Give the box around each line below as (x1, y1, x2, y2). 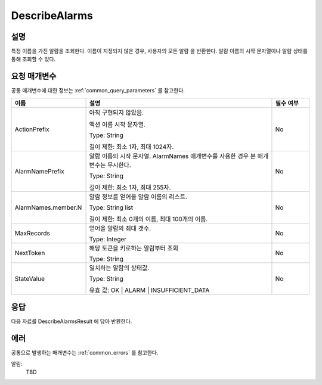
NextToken (14, 249, 45, 257)
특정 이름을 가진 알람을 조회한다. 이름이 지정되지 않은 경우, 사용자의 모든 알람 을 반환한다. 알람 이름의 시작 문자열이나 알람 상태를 (11, 48, 308, 55)
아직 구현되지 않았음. (89, 108, 144, 116)
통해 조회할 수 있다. (11, 55, 56, 63)
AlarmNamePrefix (14, 167, 65, 175)
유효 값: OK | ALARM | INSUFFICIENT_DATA (89, 286, 210, 294)
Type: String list (89, 203, 134, 212)
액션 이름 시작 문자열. (89, 120, 146, 128)
